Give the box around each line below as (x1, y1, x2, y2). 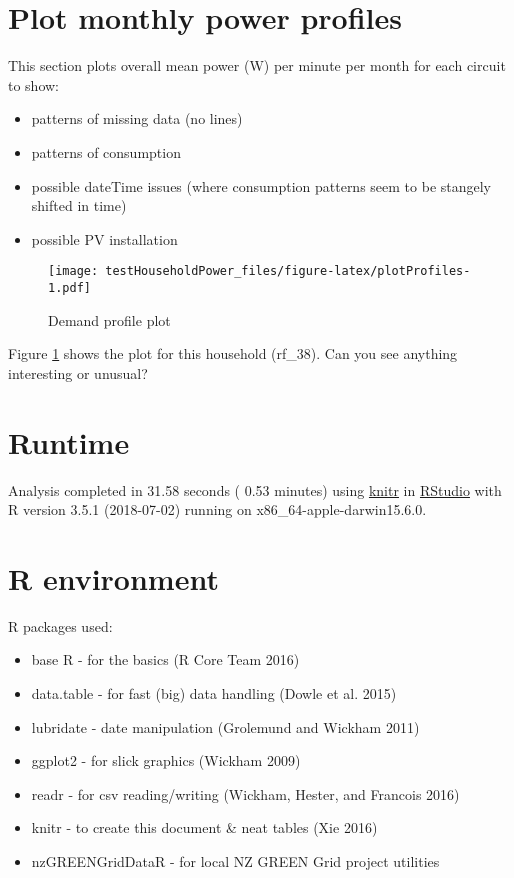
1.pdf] (48, 280, 91, 295)
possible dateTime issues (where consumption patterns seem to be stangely (31, 175, 492, 196)
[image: (48, 264, 99, 279)
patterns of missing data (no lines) (31, 108, 243, 129)
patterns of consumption (31, 141, 181, 162)
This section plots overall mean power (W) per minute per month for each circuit (8, 55, 506, 76)
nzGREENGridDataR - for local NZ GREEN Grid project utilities (31, 850, 440, 871)
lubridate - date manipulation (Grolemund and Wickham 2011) (31, 716, 420, 737)
